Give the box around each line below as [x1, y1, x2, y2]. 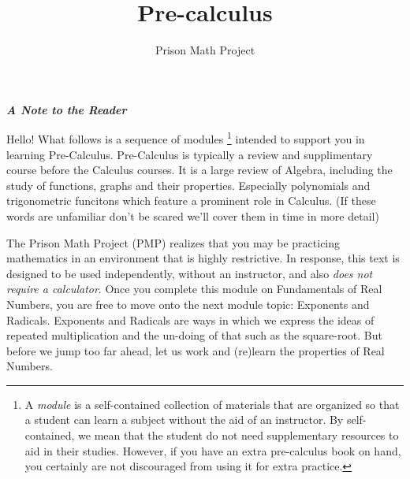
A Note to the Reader [6, 101, 127, 117]
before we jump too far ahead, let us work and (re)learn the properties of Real [6, 342, 385, 358]
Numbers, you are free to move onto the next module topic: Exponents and [6, 295, 370, 312]
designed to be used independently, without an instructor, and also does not [6, 265, 373, 281]
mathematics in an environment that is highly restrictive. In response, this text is [6, 250, 400, 266]
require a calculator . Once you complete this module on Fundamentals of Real [6, 280, 382, 297]
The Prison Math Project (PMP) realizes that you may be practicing [6, 234, 341, 251]
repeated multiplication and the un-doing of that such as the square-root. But [6, 327, 382, 343]
